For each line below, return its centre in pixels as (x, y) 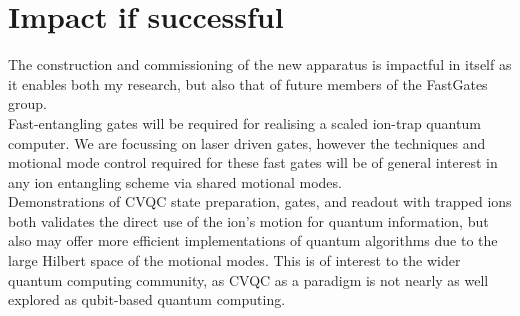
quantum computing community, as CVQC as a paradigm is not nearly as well (248, 279)
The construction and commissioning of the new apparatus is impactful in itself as (260, 64)
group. (27, 103)
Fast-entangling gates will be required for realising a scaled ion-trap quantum (244, 122)
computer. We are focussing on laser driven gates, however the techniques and (247, 142)
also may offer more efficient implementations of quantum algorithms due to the (253, 240)
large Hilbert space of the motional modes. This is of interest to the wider (234, 260)
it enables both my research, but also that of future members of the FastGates (248, 83)
